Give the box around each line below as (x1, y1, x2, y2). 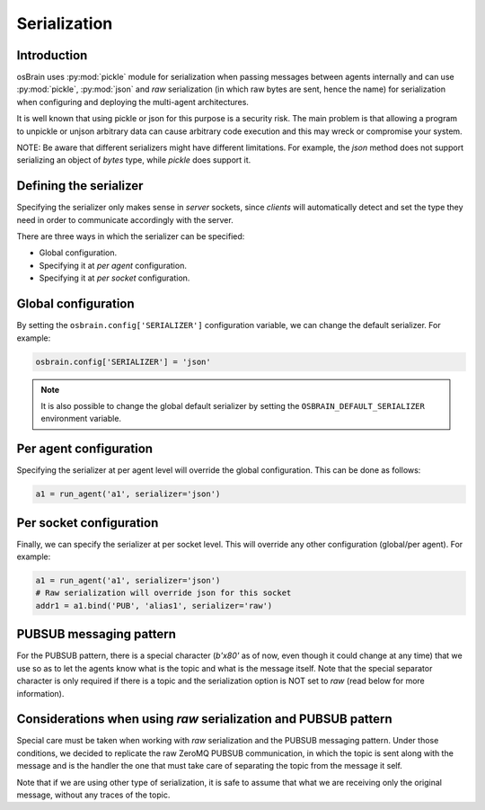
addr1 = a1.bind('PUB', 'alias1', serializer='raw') (35, 601, 273, 610)
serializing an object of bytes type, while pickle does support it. (16, 155, 251, 165)
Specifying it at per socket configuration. (39, 272, 190, 283)
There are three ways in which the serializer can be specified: (16, 231, 245, 242)
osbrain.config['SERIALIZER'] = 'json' (35, 356, 211, 367)
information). (16, 688, 65, 699)
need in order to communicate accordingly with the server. (16, 214, 234, 225)
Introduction (16, 48, 88, 63)
